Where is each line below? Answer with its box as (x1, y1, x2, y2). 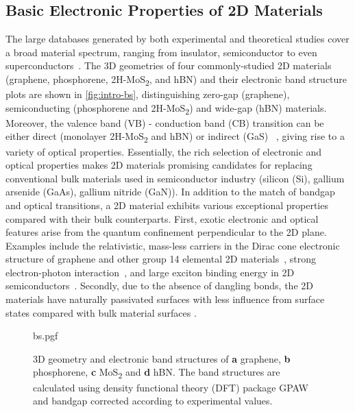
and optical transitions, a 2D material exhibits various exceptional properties (5, 197, 328, 212)
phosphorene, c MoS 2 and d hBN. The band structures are (33, 365, 280, 381)
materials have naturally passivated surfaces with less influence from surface (5, 292, 325, 306)
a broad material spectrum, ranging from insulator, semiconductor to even (5, 45, 317, 59)
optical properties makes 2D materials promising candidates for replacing (5, 158, 313, 172)
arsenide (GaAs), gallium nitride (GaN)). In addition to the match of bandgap (5, 184, 335, 199)
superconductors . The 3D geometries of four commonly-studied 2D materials (5, 58, 332, 73)
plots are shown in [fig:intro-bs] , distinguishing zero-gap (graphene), (5, 87, 290, 101)
